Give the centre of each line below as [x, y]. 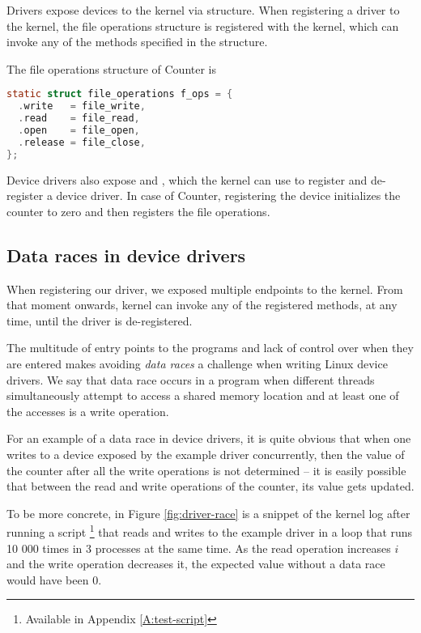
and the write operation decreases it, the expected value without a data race [196, 564]
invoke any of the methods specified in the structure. [137, 42]
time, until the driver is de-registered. [100, 320]
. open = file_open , [79, 130]
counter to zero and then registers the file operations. [138, 211]
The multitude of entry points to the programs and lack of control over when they [210, 348]
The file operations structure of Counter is [111, 68]
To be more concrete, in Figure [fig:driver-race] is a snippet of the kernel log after [208, 513]
